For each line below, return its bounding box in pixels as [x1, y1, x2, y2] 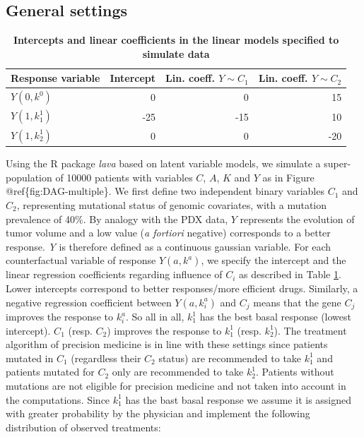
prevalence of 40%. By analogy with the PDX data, [6, 211, 228, 226]
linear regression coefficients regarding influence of [6, 267, 223, 282]
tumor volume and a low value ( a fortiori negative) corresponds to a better [6, 225, 331, 240]
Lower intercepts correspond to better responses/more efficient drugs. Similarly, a [6, 280, 358, 295]
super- [324, 156, 351, 171]
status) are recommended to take [158, 350, 302, 365]
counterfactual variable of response [6, 253, 156, 268]
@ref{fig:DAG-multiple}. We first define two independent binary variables [6, 184, 324, 198]
